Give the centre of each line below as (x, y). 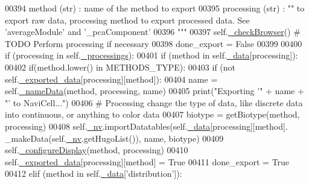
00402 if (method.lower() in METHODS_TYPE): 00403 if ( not (120, 67)
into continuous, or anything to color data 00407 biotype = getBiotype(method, (152, 114)
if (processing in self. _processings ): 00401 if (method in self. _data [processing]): (151, 55)
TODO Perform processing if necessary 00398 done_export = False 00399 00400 (154, 43)
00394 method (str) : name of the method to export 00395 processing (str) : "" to (155, 8)
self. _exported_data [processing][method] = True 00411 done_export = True (147, 161)
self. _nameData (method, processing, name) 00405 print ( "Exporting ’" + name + (154, 91)
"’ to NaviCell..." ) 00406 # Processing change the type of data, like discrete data (154, 102)
